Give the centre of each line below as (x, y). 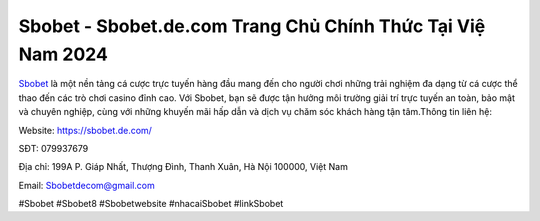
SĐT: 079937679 (53, 148)
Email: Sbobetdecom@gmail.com (86, 185)
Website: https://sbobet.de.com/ (85, 130)
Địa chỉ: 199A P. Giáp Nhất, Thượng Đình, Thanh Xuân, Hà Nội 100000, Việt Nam (183, 167)
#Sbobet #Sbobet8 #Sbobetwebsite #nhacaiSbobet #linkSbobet (151, 204)
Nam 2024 (63, 54)
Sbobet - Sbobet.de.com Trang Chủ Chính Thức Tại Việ (252, 26)
